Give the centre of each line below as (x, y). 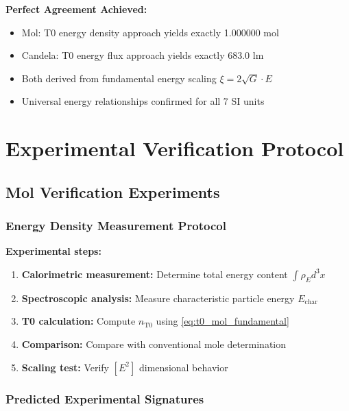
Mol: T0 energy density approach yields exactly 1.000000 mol (150, 32)
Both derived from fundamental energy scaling (119, 78)
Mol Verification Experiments (113, 191)
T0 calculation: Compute (79, 321)
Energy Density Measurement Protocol (116, 226)
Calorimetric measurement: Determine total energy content (155, 274)
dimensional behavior (184, 367)
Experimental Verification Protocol (175, 148)
